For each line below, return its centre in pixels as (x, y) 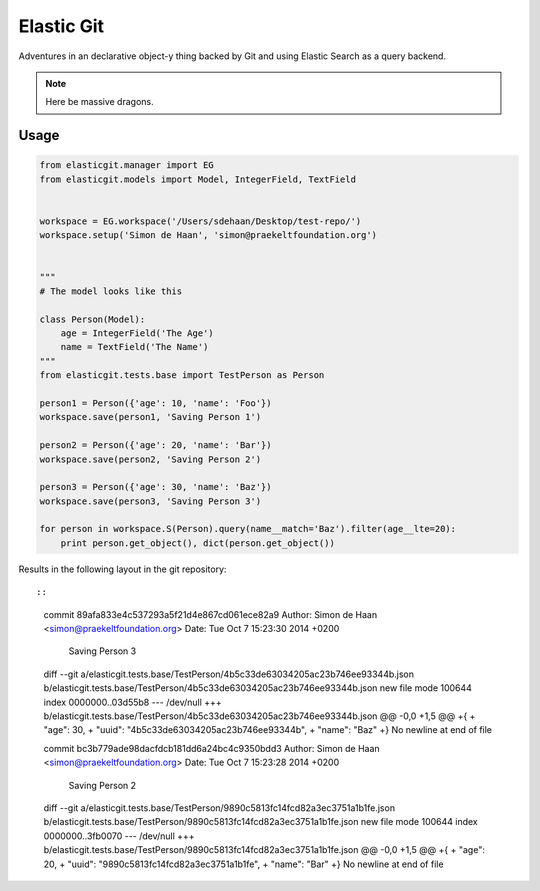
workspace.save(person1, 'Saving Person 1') (150, 417)
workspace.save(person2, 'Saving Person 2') (150, 459)
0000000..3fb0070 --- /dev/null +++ (119, 836)
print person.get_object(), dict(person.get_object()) (197, 543)
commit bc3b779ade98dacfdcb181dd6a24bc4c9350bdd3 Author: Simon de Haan (211, 748)
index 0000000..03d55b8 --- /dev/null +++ (132, 702)
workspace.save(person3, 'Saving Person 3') (150, 501)
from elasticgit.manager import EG (126, 165)
